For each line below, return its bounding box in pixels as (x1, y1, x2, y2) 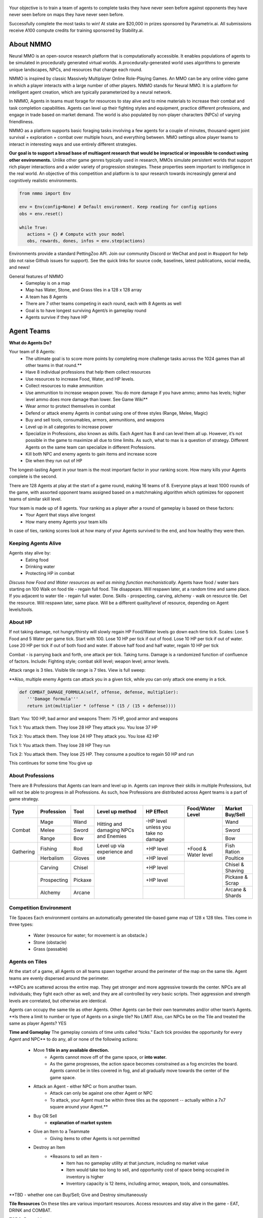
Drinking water (25, 563, 56, 570)
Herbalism (40, 855, 64, 861)
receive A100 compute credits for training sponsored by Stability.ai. (9, 27, 144, 34)
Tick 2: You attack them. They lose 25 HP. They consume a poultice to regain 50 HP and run (9, 751, 194, 757)
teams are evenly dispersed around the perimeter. (9, 975, 110, 981)
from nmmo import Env (19, 190, 71, 196)
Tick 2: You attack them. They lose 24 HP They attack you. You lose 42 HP (9, 733, 159, 739)
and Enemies (96, 833, 127, 839)
